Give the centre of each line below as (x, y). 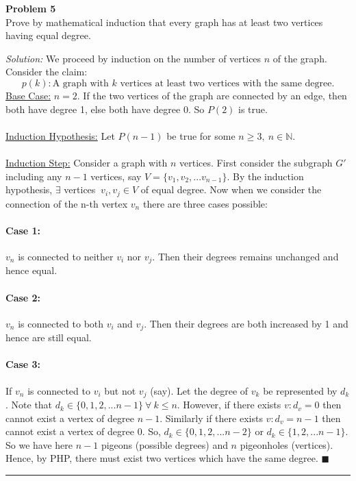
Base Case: (28, 95)
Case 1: (23, 230)
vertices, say (116, 176)
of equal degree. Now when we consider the (231, 189)
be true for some (201, 135)
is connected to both (61, 323)
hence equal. (31, 270)
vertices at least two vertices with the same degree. (227, 83)
